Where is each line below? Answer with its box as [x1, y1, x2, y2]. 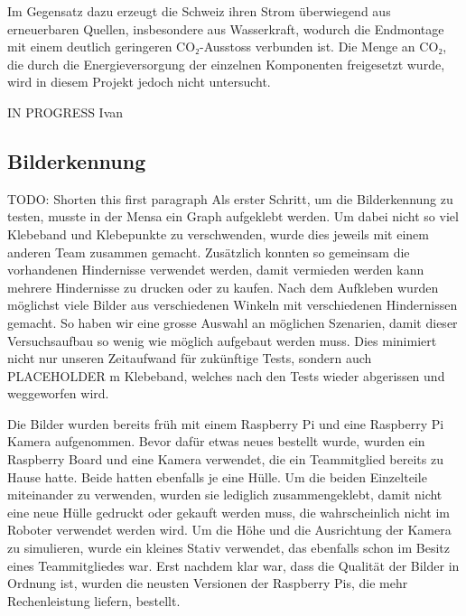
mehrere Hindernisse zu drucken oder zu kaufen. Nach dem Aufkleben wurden [7, 277, 439, 296]
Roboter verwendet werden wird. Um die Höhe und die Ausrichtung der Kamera [7, 520, 452, 539]
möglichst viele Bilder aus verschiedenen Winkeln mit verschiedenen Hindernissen [7, 295, 458, 314]
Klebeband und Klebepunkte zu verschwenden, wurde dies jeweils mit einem [7, 224, 429, 243]
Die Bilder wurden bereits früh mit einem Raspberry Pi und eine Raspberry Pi [7, 414, 444, 433]
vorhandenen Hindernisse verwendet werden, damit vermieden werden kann [7, 260, 424, 279]
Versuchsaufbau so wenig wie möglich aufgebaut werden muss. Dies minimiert [7, 331, 437, 350]
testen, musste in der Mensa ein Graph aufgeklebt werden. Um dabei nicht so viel [7, 207, 459, 226]
